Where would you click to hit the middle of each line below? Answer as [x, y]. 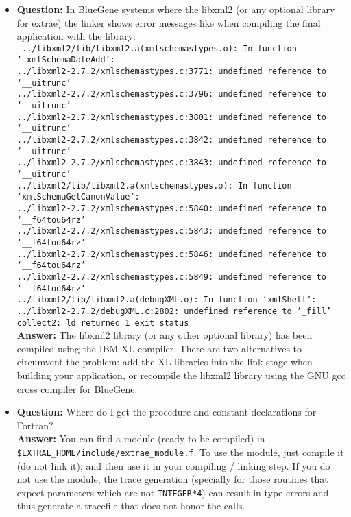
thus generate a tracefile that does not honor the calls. [131, 506]
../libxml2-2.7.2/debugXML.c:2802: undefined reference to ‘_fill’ [174, 311]
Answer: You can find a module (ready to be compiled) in [141, 438]
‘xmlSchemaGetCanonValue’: [78, 197]
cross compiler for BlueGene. [77, 388]
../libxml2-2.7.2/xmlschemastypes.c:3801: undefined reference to [171, 117]
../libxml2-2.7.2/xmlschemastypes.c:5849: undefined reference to [171, 277]
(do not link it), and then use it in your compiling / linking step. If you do [173, 465]
